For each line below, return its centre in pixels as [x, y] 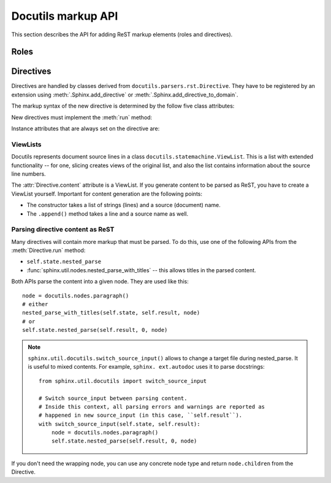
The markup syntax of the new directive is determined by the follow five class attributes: [123, 106]
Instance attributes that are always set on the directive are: [86, 128]
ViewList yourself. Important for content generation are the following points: [107, 194]
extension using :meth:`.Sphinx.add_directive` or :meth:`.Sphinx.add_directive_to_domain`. [125, 95]
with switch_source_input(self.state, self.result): [120, 424]
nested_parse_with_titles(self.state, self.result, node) [111, 313]
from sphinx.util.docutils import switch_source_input [123, 381]
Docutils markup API [65, 16]
